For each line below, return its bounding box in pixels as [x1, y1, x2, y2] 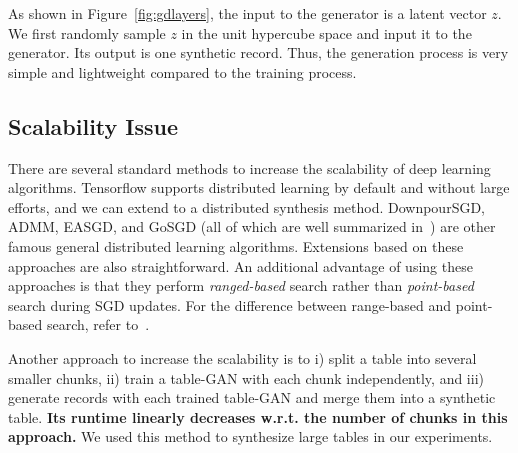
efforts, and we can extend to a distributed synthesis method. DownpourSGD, [8, 196, 486, 217]
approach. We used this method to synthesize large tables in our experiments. [8, 426, 493, 447]
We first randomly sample [8, 22, 166, 43]
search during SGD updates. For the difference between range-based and [8, 294, 452, 315]
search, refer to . [46, 314, 150, 335]
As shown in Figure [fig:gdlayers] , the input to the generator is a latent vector [8, 3, 487, 23]
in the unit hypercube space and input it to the [181, 22, 472, 43]
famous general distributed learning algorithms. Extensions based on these [8, 235, 464, 256]
